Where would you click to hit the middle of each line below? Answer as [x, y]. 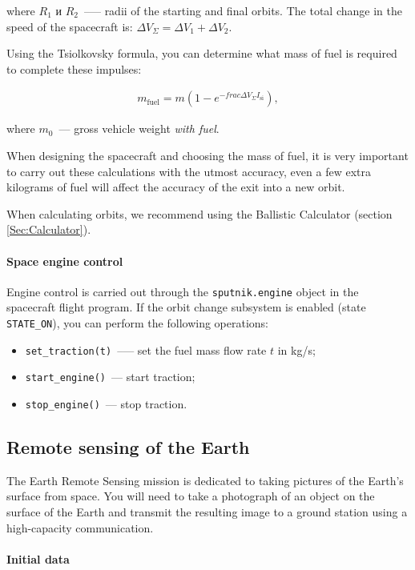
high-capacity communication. [80, 527]
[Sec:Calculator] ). [49, 229]
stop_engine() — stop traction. [106, 403]
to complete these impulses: [74, 68]
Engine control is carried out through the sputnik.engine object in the [183, 291]
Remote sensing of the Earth [128, 447]
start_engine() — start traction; [110, 377]
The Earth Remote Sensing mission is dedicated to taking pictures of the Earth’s [205, 480]
